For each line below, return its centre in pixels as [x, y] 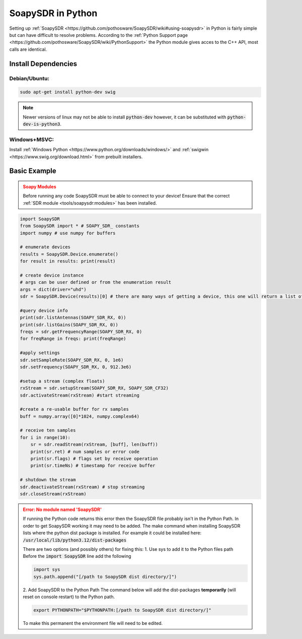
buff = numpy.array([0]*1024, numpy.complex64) [80, 416]
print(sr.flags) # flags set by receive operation [94, 459]
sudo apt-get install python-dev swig [68, 92]
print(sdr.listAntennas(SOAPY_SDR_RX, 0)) [73, 318]
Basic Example [33, 171]
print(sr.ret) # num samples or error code [85, 452]
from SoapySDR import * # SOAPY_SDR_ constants [80, 226]
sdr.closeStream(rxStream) [53, 494]
